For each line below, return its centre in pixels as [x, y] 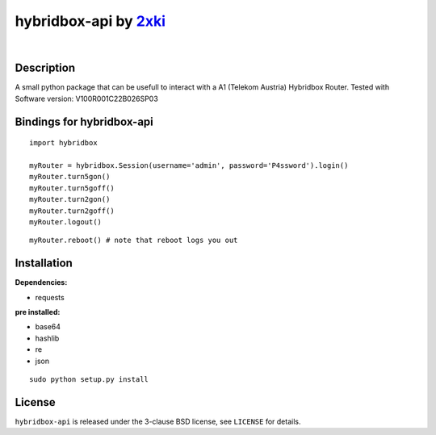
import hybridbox [63, 143]
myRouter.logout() [66, 222]
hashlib [47, 338]
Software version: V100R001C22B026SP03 [87, 98]
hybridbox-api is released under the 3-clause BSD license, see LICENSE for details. [158, 421]
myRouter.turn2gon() [70, 199]
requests [50, 297]
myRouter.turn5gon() [70, 177]
